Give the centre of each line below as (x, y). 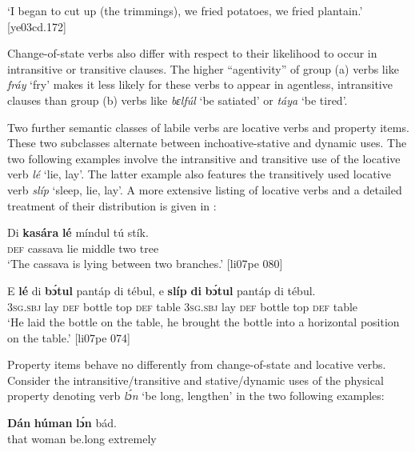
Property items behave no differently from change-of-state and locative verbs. (197, 364)
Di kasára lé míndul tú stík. (78, 232)
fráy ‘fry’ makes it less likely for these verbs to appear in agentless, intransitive (200, 84)
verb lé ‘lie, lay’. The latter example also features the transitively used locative (199, 174)
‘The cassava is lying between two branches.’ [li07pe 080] (145, 264)
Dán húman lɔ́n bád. (62, 423)
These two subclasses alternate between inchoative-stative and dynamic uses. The (207, 143)
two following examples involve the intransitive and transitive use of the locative (204, 158)
